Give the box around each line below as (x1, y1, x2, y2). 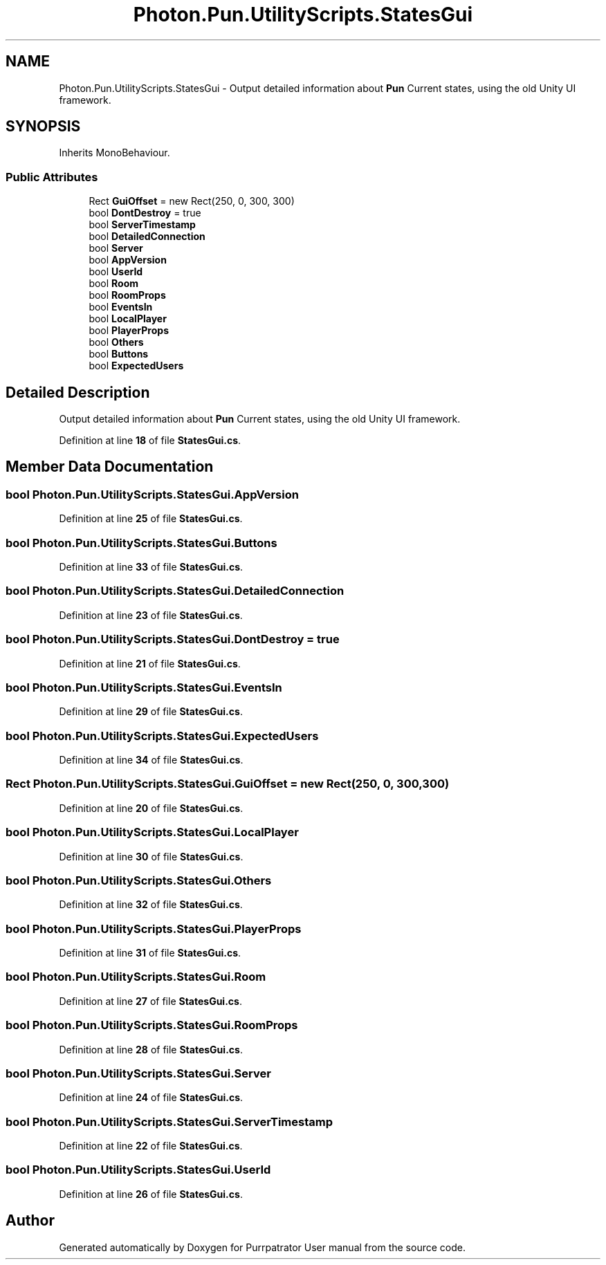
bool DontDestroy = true (89, 207, 201, 219)
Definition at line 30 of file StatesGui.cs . (59, 850, 244, 862)
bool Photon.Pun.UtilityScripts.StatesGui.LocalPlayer (6, 825, 299, 840)
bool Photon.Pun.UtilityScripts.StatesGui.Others (6, 873, 272, 887)
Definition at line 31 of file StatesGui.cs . (59, 947, 241, 959)
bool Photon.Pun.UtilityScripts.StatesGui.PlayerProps (6, 921, 302, 936)
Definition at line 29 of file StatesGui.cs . (59, 705, 243, 718)
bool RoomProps (89, 289, 166, 302)
